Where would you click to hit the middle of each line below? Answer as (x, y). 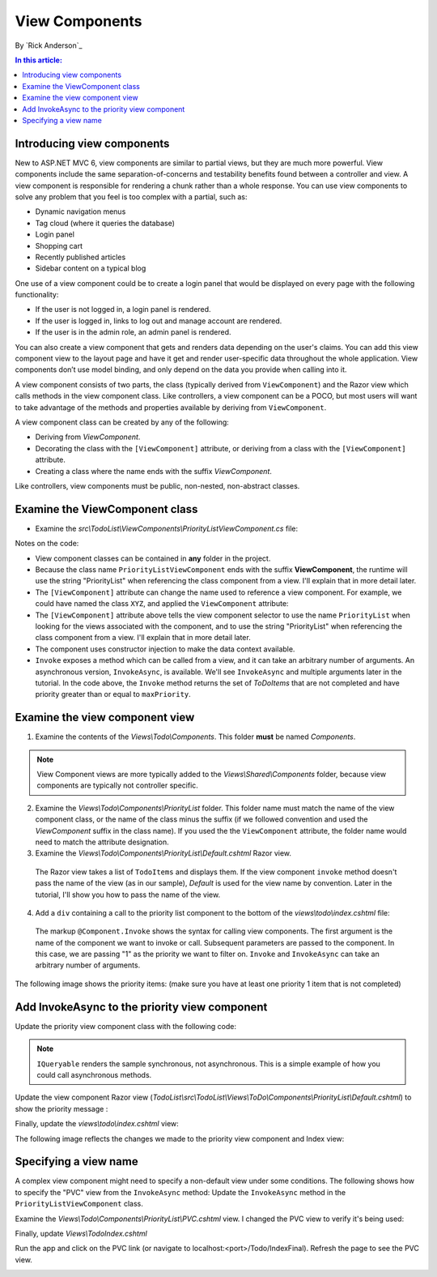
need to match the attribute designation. (102, 842)
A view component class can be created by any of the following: (122, 422)
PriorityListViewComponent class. (79, 1204)
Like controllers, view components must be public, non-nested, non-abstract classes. (157, 485)
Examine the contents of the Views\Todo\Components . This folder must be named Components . (195, 737)
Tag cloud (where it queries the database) (105, 223)
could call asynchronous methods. (94, 1074)
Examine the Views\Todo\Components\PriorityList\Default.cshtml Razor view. (163, 853)
